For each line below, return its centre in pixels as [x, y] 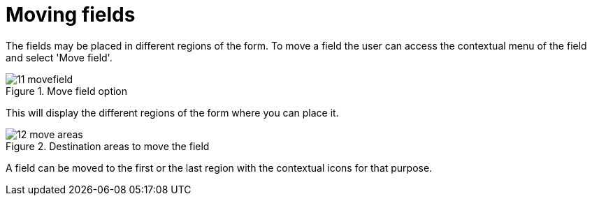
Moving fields [71, 15]
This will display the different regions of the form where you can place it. [172, 112]
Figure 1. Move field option [67, 91]
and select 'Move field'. [59, 57]
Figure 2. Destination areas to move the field [108, 146]
